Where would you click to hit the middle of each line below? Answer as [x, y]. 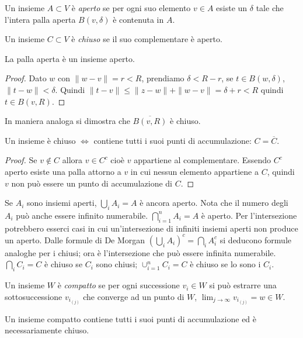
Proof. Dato [26, 78]
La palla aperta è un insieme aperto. [70, 58]
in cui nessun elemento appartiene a [194, 171]
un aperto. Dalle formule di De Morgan [75, 239]
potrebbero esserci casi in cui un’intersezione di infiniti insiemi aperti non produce [151, 228]
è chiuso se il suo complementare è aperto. [147, 39]
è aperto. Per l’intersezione [249, 215]
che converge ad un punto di [134, 296]
